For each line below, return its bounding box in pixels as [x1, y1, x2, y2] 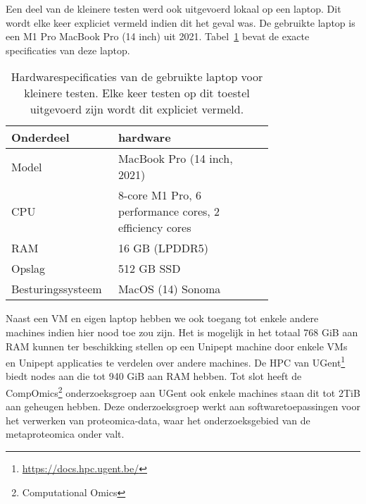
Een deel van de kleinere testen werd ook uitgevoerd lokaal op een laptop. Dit [6, 1, 341, 16]
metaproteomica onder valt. [6, 426, 125, 441]
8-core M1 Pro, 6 [118, 187, 201, 204]
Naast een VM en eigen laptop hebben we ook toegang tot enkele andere [6, 311, 319, 326]
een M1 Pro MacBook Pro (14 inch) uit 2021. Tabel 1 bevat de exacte [6, 29, 310, 44]
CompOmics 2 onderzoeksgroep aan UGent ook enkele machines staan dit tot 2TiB [6, 383, 360, 400]
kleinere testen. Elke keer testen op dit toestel [24, 85, 250, 102]
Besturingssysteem [11, 281, 102, 297]
